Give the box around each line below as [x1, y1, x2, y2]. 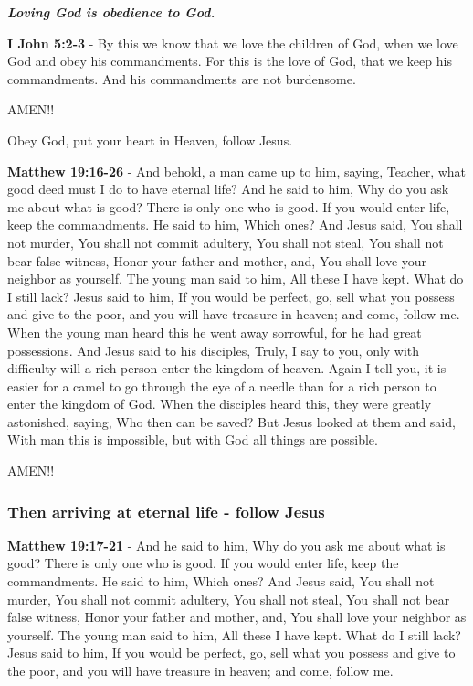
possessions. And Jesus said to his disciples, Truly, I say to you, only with [7, 340, 420, 359]
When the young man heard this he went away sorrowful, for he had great [7, 322, 422, 341]
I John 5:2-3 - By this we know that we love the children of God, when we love [7, 33, 458, 52]
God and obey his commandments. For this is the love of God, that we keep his [7, 51, 452, 70]
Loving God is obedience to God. [7, 3, 215, 21]
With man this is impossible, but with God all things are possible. [7, 430, 378, 449]
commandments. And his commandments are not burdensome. [7, 69, 356, 88]
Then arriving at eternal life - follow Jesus [7, 499, 325, 522]
